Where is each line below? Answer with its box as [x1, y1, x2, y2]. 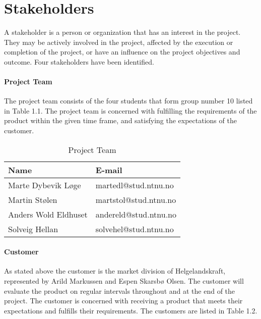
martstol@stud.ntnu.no [95, 193, 176, 205]
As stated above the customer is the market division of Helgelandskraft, [4, 265, 226, 276]
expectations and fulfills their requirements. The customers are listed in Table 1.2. [4, 305, 257, 315]
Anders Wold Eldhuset [8, 208, 88, 220]
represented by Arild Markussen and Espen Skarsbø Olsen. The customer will [4, 276, 244, 286]
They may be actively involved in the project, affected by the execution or [4, 36, 233, 47]
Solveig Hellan [8, 223, 58, 235]
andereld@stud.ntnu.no [95, 208, 177, 220]
